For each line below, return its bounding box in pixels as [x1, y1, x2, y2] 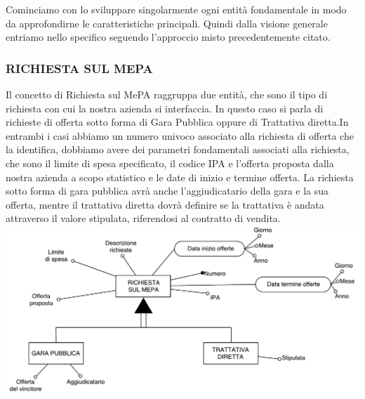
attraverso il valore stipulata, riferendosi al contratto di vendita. [6, 211, 281, 225]
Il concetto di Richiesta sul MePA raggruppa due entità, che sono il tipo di [6, 87, 328, 101]
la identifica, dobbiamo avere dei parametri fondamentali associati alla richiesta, [6, 142, 350, 157]
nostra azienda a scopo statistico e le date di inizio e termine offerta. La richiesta [6, 169, 354, 184]
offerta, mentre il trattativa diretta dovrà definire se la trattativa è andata [6, 197, 324, 211]
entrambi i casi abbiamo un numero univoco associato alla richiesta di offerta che [6, 128, 354, 143]
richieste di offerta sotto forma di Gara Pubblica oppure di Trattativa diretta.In [6, 115, 349, 129]
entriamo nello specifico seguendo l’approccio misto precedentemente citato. [6, 30, 331, 44]
